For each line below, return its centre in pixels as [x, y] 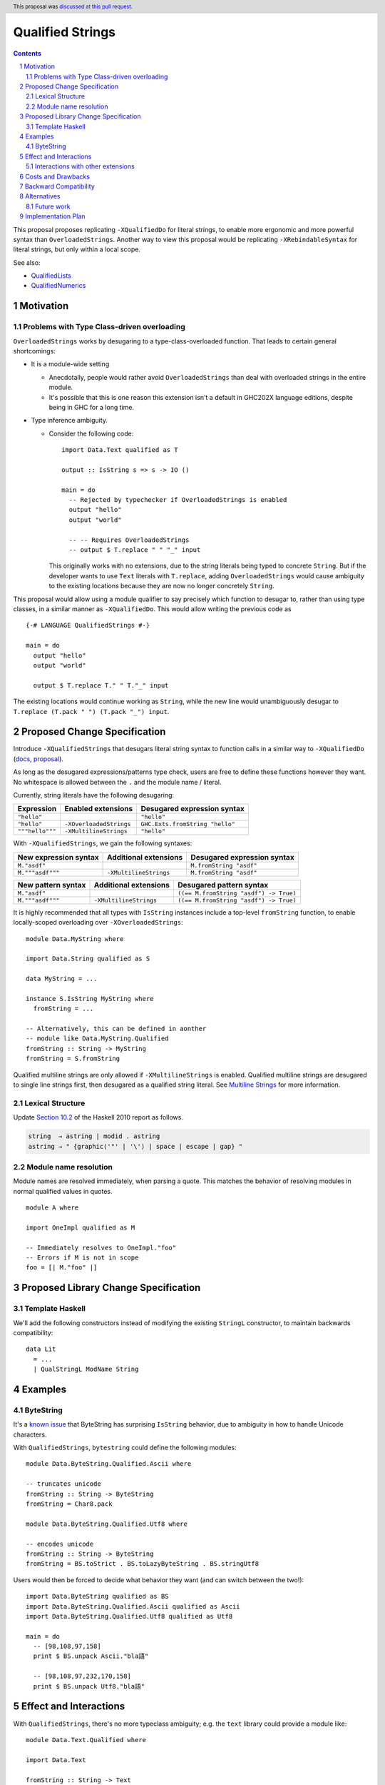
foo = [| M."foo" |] [62, 1268]
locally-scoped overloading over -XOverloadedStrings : [98, 922]
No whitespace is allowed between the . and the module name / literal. [117, 782]
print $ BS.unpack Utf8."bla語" [89, 1686]
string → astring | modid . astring [94, 1136]
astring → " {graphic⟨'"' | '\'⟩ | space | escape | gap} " [135, 1146]
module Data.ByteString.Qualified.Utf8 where [107, 1524]
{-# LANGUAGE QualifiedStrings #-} [88, 625]
